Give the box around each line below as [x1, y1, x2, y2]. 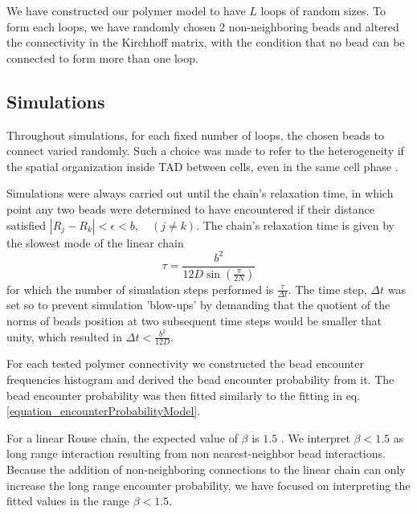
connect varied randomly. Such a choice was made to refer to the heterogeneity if [6, 142, 404, 159]
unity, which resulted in [6, 328, 123, 345]
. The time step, [288, 280, 367, 297]
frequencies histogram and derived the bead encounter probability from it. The [6, 371, 395, 388]
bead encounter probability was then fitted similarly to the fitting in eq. [6, 386, 361, 403]
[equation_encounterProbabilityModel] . [6, 402, 201, 419]
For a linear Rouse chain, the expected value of [6, 429, 238, 446]
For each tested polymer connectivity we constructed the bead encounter [6, 355, 364, 372]
